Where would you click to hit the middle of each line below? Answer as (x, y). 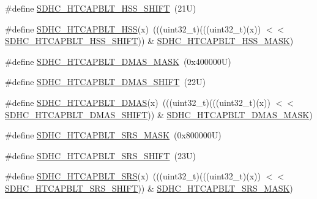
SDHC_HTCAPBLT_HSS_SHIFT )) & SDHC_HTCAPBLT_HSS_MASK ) (149, 41)
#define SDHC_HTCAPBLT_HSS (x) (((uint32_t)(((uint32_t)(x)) (133, 28)
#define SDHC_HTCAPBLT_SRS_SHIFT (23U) (100, 155)
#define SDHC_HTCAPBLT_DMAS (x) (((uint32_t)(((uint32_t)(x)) (138, 102)
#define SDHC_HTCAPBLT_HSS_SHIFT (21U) (101, 8)
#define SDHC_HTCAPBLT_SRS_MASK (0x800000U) (113, 135)
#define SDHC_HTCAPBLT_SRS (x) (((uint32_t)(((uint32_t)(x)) (133, 176)
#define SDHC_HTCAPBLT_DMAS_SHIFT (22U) (105, 82)
